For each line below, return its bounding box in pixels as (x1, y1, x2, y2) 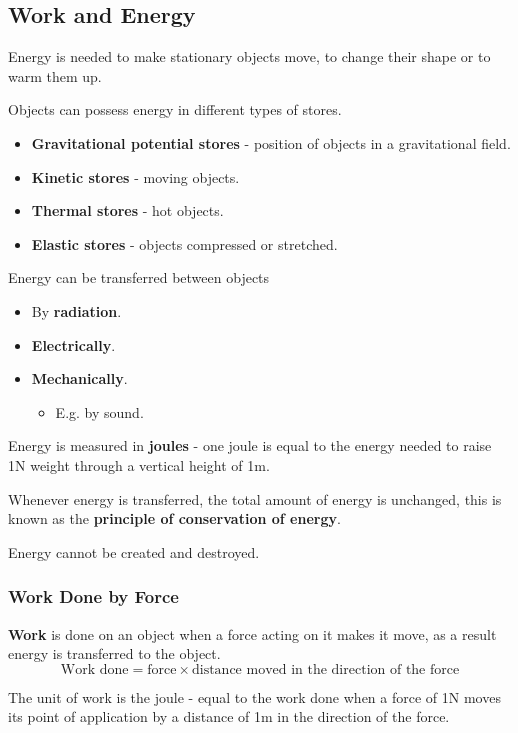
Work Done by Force (8, 584, 179, 609)
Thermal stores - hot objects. (31, 200, 224, 221)
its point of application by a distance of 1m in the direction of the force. (8, 706, 450, 727)
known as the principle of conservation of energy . (8, 508, 341, 529)
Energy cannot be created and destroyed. (8, 541, 260, 562)
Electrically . (31, 334, 116, 355)
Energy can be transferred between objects (8, 267, 270, 288)
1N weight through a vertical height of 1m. (8, 454, 270, 475)
